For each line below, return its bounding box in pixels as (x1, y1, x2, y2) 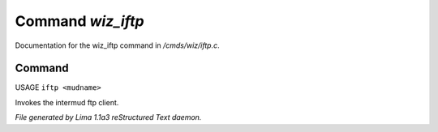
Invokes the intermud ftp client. (15, 97, 119, 107)
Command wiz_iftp (15, 12, 145, 30)
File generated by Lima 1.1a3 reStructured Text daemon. (15, 113, 202, 122)
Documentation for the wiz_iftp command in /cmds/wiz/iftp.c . (15, 40, 221, 50)
